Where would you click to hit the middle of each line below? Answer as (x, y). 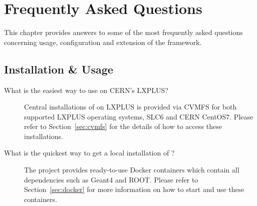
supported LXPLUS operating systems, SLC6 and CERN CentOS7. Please (139, 116)
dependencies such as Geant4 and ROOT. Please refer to (111, 179)
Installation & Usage (59, 69)
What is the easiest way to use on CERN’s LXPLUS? (86, 90)
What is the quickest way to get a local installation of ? (89, 153)
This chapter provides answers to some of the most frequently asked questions (123, 32)
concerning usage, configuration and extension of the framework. (103, 42)
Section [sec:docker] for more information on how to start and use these (134, 189)
